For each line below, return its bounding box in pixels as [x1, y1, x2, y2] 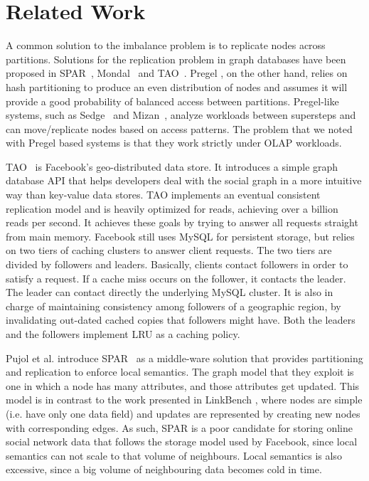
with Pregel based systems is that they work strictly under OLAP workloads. [6, 135, 342, 150]
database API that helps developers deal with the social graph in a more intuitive [6, 173, 362, 188]
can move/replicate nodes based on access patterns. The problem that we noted [6, 121, 353, 136]
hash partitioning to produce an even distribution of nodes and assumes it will [6, 79, 348, 94]
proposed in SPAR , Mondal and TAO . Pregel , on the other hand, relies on [6, 65, 348, 80]
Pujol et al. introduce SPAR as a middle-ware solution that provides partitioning [6, 350, 363, 365]
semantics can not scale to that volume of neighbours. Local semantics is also [6, 448, 342, 462]
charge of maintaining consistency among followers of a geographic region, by [6, 298, 341, 313]
